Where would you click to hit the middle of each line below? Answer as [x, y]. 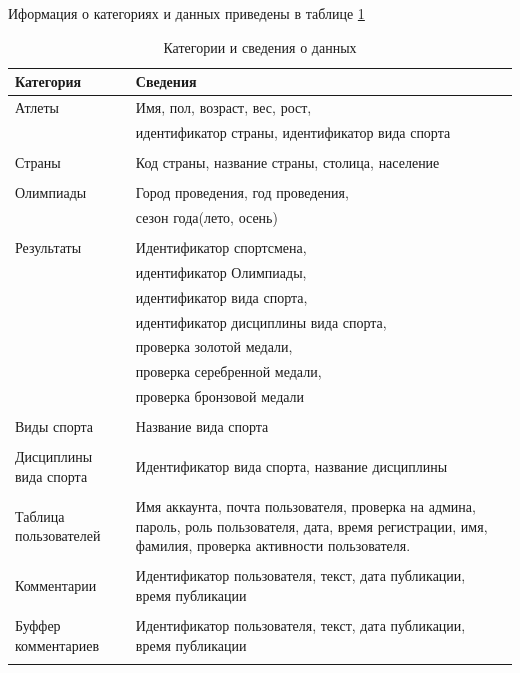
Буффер [38, 624]
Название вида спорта [202, 426]
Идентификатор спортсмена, [221, 247]
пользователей [58, 535]
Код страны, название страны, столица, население [287, 161]
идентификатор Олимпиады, [221, 271]
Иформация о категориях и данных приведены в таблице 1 [186, 13]
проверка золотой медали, [214, 346]
